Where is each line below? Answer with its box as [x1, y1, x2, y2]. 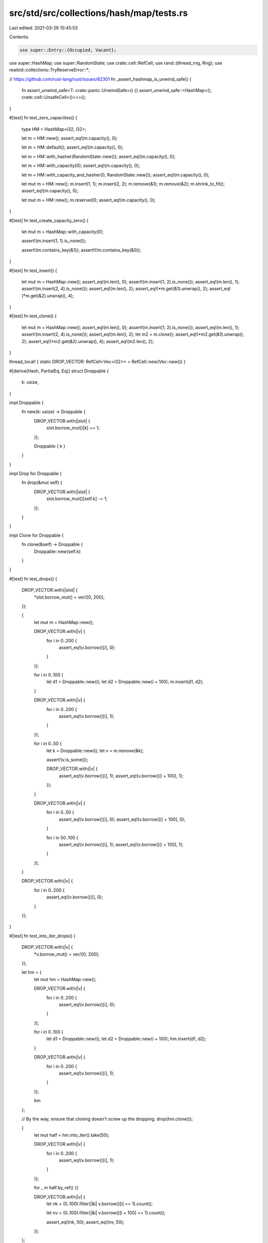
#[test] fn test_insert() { [9, 267, 57, 273]
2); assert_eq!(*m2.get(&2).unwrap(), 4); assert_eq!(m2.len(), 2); [21, 338, 154, 344]
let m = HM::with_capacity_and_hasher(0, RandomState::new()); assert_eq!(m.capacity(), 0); [21, 172, 210, 178]
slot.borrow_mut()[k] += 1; [46, 425, 100, 431]
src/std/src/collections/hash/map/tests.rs [9, 7, 188, 18]
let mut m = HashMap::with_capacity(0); [21, 229, 104, 235]
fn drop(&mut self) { [21, 480, 63, 486]
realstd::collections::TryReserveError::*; [9, 67, 90, 73]
